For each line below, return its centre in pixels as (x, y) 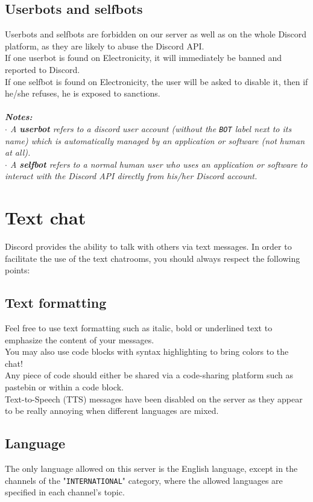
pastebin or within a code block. (64, 387)
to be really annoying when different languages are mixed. (112, 411)
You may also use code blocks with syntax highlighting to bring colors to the (147, 351)
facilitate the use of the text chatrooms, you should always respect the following (153, 258)
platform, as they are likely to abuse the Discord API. (105, 46)
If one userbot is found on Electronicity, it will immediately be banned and (143, 58)
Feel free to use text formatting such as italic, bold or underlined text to (139, 328)
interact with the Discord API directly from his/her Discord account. (131, 176)
